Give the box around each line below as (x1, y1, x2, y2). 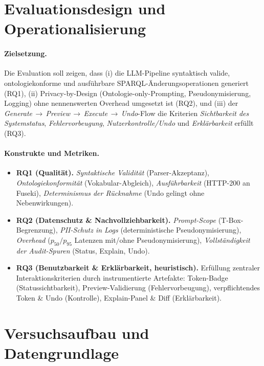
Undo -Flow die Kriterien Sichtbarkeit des (121, 107, 249, 118)
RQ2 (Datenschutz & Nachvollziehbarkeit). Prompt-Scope (16, 214, 216, 225)
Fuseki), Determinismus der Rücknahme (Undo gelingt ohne (16, 187, 205, 198)
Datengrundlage (4, 342, 119, 363)
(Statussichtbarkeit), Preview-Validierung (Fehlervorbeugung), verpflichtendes (16, 282, 260, 293)
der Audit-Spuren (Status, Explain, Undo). (16, 245, 150, 256)
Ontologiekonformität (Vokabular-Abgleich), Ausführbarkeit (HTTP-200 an (16, 177, 250, 188)
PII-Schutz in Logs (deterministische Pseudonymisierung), (60, 224, 241, 235)
